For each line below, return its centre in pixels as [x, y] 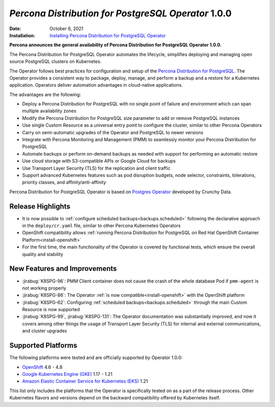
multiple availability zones [49, 111]
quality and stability [43, 254]
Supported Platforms [43, 346]
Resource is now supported [51, 310]
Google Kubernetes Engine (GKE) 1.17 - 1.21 [67, 374]
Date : [15, 29]
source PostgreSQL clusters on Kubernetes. [56, 62]
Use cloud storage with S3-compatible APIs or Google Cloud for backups [99, 161]
